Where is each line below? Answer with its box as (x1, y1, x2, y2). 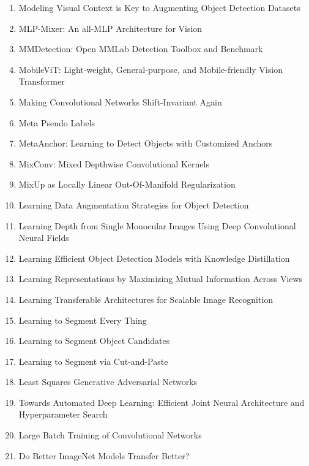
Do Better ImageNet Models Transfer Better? (18, 449, 190, 462)
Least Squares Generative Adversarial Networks (18, 375, 198, 388)
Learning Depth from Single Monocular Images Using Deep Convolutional (18, 219, 296, 232)
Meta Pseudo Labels (18, 116, 95, 129)
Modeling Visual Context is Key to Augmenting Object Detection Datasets (18, 1, 300, 13)
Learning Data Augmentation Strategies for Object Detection (18, 198, 249, 211)
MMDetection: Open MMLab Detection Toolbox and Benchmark (18, 42, 263, 55)
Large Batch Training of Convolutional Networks (18, 429, 202, 441)
